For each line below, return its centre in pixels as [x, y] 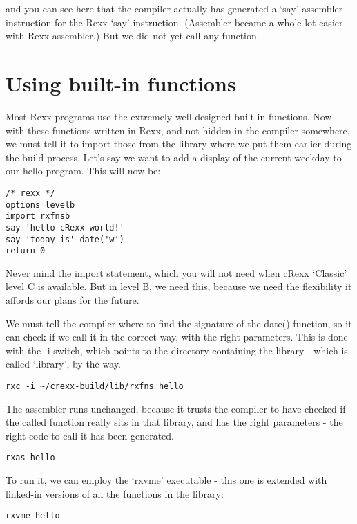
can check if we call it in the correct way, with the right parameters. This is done [177, 337]
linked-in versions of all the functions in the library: [115, 493]
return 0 [26, 251]
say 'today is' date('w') [65, 239]
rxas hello [30, 458]
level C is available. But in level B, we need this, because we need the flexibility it [179, 286]
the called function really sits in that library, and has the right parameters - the [174, 422]
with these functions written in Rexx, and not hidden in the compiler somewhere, [178, 130]
